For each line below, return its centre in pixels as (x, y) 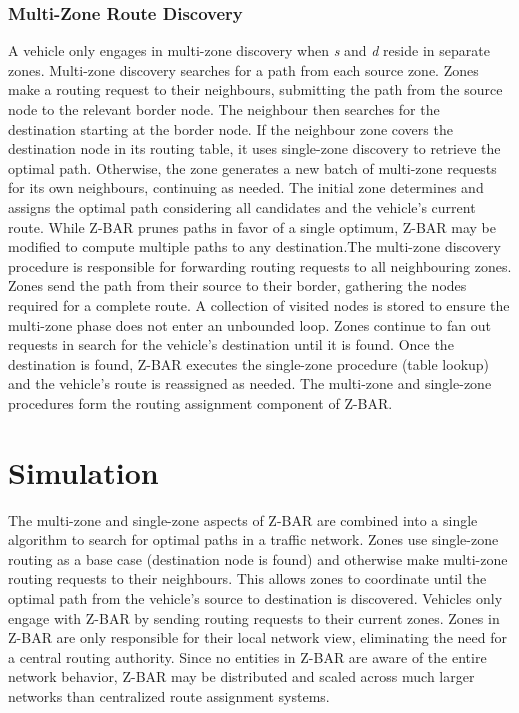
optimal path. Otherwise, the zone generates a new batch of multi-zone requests (252, 167)
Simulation (83, 471)
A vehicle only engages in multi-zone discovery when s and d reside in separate (249, 50)
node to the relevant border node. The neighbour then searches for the (224, 109)
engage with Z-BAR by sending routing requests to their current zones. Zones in (254, 617)
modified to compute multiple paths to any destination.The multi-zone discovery (254, 246)
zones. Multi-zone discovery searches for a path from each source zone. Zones (243, 69)
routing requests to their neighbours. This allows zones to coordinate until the (247, 578)
